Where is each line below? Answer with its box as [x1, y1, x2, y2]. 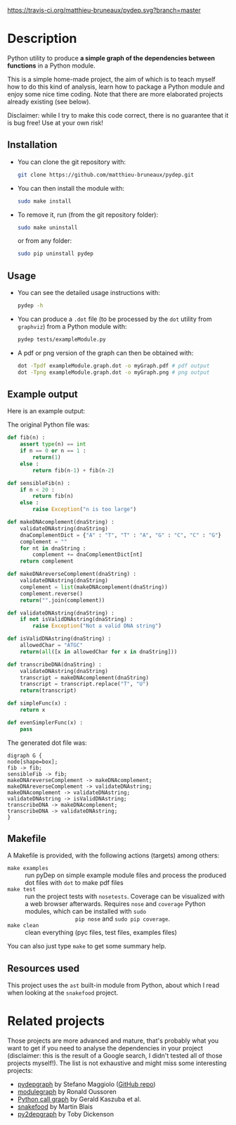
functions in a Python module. [7, 61, 96, 70]
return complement [20, 558, 74, 565]
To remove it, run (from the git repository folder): [17, 210, 159, 219]
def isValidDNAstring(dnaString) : [7, 635, 112, 643]
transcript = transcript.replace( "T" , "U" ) [20, 681, 150, 688]
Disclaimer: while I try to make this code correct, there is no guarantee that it [7, 111, 229, 119]
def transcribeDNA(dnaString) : [7, 661, 102, 668]
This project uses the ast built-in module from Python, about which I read [7, 981, 220, 990]
